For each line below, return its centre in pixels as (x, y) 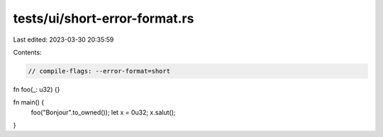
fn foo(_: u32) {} (37, 89)
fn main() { (29, 102)
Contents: (27, 52)
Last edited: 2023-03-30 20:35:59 (63, 40)
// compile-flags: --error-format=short (99, 71)
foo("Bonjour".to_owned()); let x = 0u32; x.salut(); (103, 112)
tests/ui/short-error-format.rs (104, 18)
